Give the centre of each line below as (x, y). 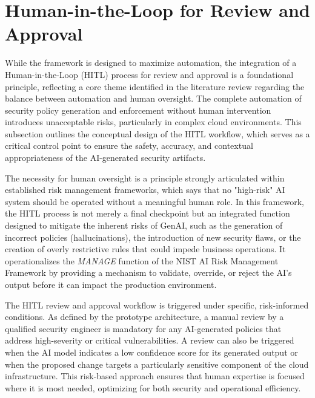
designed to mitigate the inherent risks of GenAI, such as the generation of (144, 225)
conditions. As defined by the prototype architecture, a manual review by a (144, 317)
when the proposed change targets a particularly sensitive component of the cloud (157, 364)
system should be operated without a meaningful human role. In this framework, (154, 201)
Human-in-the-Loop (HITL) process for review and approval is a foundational (149, 74)
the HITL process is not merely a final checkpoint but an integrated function (148, 213)
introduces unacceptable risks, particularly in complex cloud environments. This (153, 122)
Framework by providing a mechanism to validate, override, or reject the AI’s (148, 272)
